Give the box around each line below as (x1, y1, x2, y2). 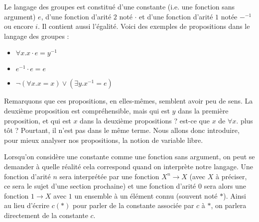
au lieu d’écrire (4, 200, 50, 211)
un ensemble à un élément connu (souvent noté (74, 190, 218, 201)
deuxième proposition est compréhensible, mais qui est (4, 105, 170, 115)
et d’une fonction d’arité (139, 11, 213, 21)
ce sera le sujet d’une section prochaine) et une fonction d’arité (4, 181, 196, 191)
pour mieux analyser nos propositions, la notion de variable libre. (4, 134, 203, 145)
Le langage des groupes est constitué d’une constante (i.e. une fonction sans (4, 1, 235, 11)
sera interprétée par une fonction (59, 171, 159, 181)
